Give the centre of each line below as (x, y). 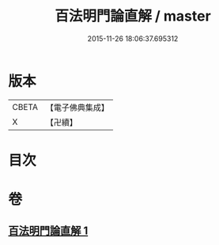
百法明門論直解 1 (48, 231)
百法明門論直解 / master (133, 16)
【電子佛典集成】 (77, 107)
